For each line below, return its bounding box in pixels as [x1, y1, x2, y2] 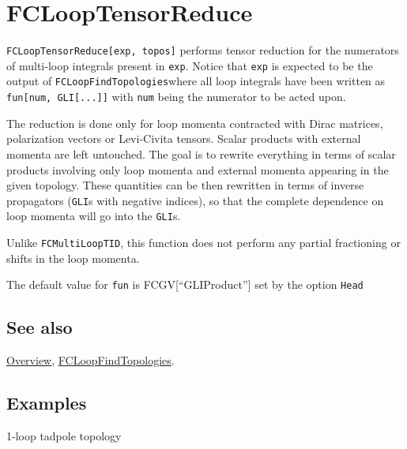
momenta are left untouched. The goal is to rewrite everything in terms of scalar [6, 145, 396, 162]
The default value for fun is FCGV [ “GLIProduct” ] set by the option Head [6, 276, 364, 293]
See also [6, 315, 73, 339]
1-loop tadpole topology [6, 427, 122, 443]
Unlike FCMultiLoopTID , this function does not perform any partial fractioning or [6, 234, 401, 251]
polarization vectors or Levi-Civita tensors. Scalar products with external [6, 130, 361, 147]
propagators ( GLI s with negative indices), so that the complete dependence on [6, 192, 384, 208]
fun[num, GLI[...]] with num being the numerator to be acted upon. [6, 88, 346, 105]
